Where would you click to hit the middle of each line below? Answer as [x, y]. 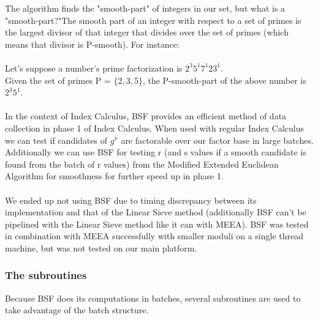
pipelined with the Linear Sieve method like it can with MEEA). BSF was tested [157, 224]
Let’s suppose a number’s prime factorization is [94, 68]
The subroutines [46, 275]
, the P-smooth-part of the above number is [224, 80]
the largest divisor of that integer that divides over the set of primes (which [147, 32]
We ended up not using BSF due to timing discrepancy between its [131, 200]
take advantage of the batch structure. [77, 310]
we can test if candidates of [56, 140]
